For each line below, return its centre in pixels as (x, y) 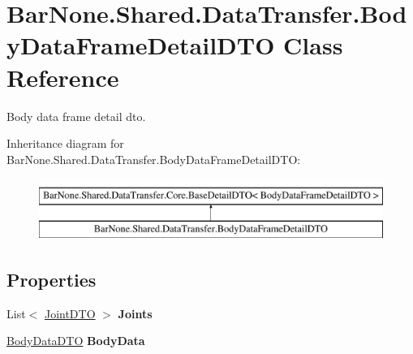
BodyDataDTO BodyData (76, 341)
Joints (135, 313)
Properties (52, 279)
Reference (63, 77)
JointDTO (70, 313)
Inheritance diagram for (65, 143)
